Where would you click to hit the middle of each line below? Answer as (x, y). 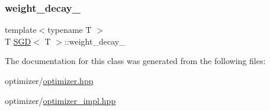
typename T (70, 30)
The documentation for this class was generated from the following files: (135, 61)
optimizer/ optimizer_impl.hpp (60, 100)
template (21, 30)
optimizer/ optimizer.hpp (49, 80)
